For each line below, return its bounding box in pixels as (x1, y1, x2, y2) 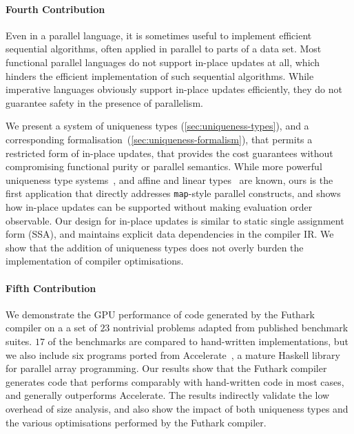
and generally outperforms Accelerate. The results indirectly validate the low (6, 388, 330, 402)
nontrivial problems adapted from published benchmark (113, 320, 348, 335)
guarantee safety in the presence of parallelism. (6, 95, 203, 110)
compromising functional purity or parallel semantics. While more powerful (6, 159, 322, 174)
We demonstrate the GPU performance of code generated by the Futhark (6, 307, 315, 321)
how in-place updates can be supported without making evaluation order (6, 199, 313, 214)
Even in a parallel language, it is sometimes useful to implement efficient (6, 28, 312, 42)
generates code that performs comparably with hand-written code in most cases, (6, 374, 344, 389)
